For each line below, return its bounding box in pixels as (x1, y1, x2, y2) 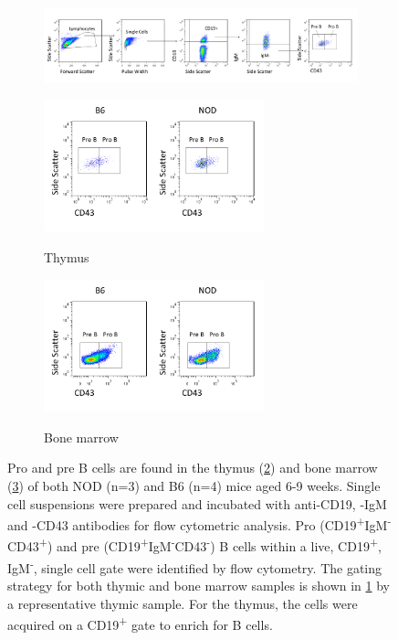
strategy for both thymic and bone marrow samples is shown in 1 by (7, 575, 390, 594)
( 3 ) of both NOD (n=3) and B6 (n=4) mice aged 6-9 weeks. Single (7, 476, 381, 496)
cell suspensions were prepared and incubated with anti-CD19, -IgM (7, 494, 387, 513)
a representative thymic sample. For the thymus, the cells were (7, 593, 358, 613)
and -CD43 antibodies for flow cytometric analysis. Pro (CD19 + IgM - (7, 513, 392, 534)
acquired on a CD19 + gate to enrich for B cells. (7, 613, 273, 634)
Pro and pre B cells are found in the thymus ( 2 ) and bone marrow (7, 458, 378, 477)
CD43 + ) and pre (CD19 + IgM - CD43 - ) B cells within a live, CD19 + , (7, 534, 382, 556)
